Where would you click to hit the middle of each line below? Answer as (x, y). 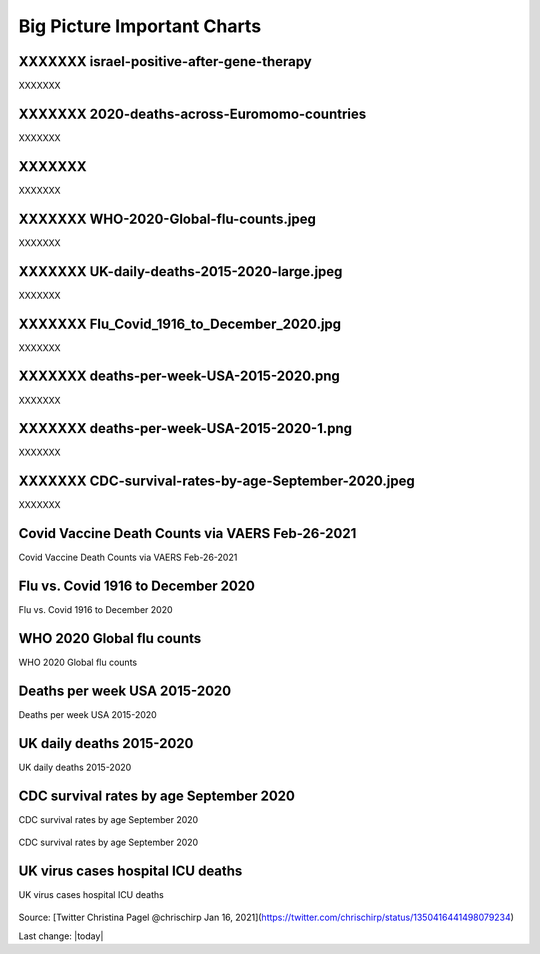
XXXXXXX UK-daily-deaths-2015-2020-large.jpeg (180, 271)
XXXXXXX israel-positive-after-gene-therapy (165, 61)
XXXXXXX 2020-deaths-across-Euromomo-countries (192, 113)
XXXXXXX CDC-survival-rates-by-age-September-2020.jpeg (216, 481)
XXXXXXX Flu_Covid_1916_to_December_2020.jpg (180, 323)
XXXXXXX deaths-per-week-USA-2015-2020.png (179, 376)
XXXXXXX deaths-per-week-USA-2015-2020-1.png (185, 428)
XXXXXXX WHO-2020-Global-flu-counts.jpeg (167, 218)
